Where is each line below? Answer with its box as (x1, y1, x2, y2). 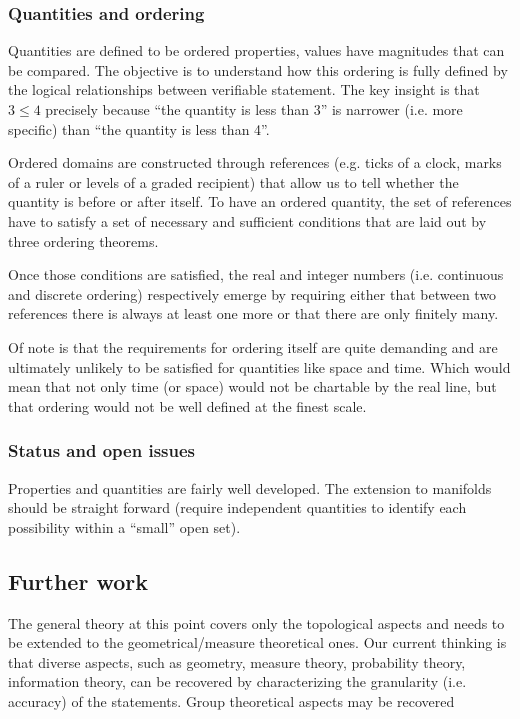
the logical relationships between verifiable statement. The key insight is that (8, 79, 480, 100)
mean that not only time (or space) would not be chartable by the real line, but (8, 376, 497, 397)
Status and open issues (8, 438, 195, 463)
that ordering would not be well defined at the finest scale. (8, 395, 367, 416)
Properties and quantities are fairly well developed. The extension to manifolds (8, 477, 492, 498)
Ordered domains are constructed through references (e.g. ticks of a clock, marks (8, 152, 502, 173)
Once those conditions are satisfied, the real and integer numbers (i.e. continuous (8, 264, 504, 285)
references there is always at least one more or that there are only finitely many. (8, 303, 499, 324)
